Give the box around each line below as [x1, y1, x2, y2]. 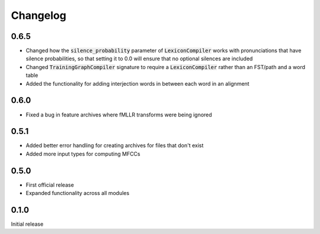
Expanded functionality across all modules [25, 190, 130, 197]
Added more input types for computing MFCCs [25, 150, 140, 157]
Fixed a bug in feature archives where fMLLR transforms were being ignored [25, 111, 213, 118]
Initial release [11, 220, 44, 227]
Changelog [11, 9, 66, 22]
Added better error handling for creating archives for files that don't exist [25, 142, 204, 149]
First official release [25, 181, 74, 188]
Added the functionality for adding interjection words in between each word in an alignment [25, 80, 249, 87]
